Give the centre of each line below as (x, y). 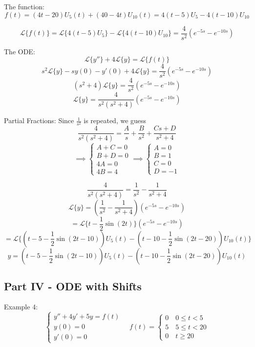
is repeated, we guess (115, 120)
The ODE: (20, 51)
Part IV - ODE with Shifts (73, 286)
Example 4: (21, 307)
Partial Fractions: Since (39, 120)
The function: (24, 6)
